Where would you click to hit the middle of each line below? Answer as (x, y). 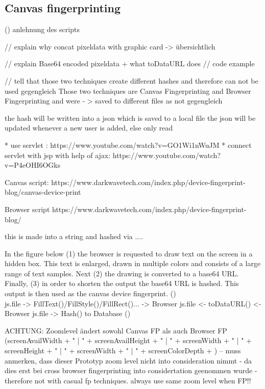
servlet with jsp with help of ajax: (58, 155)
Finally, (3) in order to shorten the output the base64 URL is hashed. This (122, 283)
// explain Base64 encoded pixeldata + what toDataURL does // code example (130, 63)
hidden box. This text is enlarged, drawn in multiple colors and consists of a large (133, 263)
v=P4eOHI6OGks (33, 165)
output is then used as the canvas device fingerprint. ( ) (90, 293)
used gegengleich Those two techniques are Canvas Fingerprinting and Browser (128, 90)
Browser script (27, 209)
